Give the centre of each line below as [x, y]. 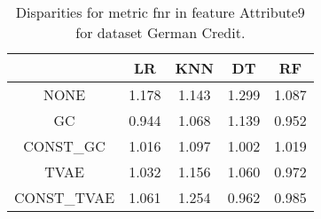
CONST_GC [64, 146]
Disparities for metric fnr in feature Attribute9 [160, 12]
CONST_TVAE [65, 197]
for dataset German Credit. [160, 32]
